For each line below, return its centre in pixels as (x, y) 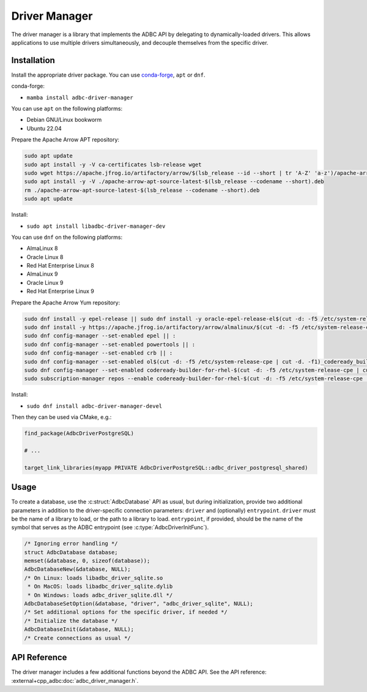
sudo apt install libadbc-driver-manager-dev (96, 226)
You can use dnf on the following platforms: (67, 237)
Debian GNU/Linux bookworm (64, 120)
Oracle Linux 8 (45, 257)
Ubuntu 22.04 (44, 128)
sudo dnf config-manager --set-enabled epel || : (100, 336)
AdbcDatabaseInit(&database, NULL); (79, 630)
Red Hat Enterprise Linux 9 (61, 291)
